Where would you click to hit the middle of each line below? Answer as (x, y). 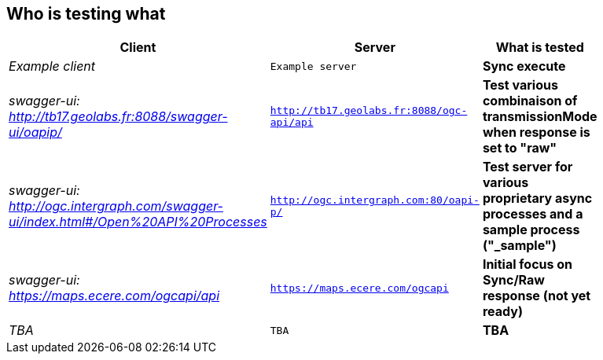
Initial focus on (528, 264)
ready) (502, 312)
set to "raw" (520, 148)
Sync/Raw (513, 280)
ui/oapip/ (35, 132)
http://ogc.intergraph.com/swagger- (116, 206)
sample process (531, 230)
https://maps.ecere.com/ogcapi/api (114, 296)
